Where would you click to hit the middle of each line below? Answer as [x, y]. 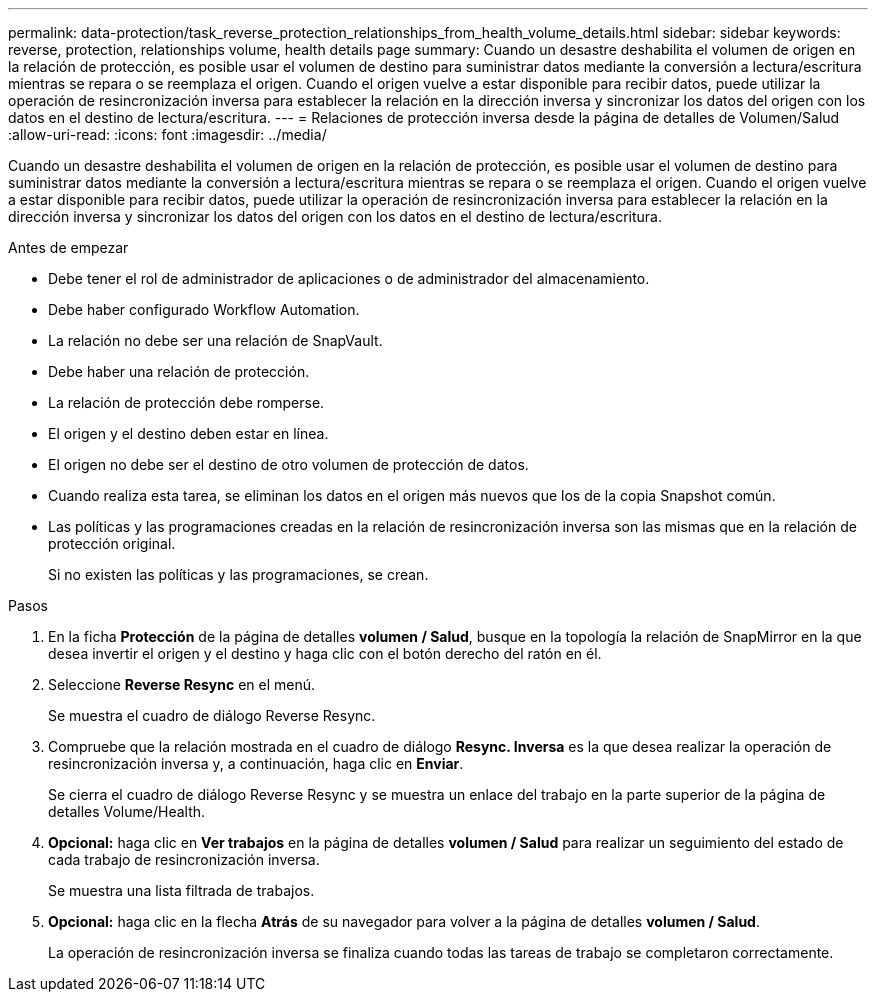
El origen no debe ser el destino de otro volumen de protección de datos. [288, 464]
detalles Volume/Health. [127, 811]
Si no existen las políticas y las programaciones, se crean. [238, 574]
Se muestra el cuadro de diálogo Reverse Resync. [212, 715]
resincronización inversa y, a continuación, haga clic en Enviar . [256, 763]
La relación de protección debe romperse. [186, 402]
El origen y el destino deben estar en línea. [188, 433]
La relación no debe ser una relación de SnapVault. [215, 340]
